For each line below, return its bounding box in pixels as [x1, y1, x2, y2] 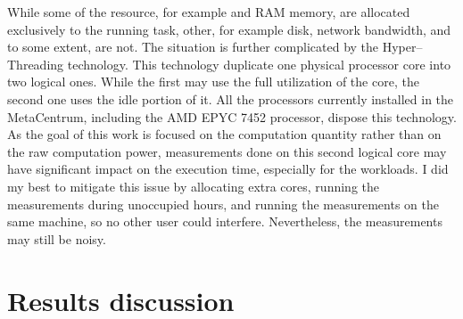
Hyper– [382, 37, 423, 56]
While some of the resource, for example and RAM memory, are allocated [7, 3, 410, 20]
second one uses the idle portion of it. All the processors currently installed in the [7, 89, 454, 108]
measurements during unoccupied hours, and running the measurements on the [7, 194, 439, 213]
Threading [7, 54, 64, 73]
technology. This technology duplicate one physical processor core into [67, 54, 451, 73]
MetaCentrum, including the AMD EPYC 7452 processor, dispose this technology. [7, 107, 457, 126]
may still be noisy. [7, 229, 106, 248]
